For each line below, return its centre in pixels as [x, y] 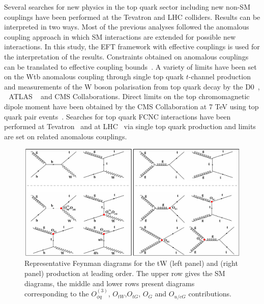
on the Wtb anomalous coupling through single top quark [94, 77]
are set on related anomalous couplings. [66, 136]
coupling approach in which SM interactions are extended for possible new [120, 36]
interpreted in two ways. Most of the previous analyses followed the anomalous [127, 27]
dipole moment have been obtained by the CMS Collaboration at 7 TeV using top [131, 106]
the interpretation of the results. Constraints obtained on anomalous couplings [126, 56]
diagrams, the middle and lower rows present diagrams [110, 283]
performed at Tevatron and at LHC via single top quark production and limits [130, 126]
